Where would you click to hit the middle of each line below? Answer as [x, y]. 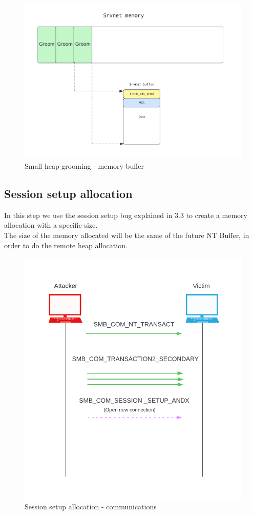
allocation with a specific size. [51, 225]
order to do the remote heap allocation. [66, 245]
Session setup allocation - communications [91, 506]
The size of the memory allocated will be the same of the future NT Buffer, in [127, 235]
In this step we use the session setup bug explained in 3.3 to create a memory [126, 215]
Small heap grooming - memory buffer [85, 165]
